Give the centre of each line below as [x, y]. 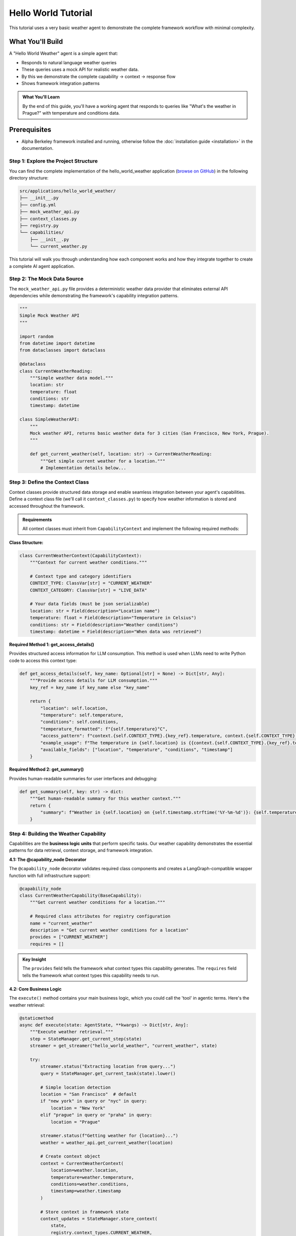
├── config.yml [38, 205]
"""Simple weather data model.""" [72, 378]
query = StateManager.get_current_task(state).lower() [108, 1073]
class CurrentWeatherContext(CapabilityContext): [81, 555]
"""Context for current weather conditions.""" [89, 563]
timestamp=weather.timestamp [86, 1191]
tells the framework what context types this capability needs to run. [91, 975]
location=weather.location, [84, 1170]
